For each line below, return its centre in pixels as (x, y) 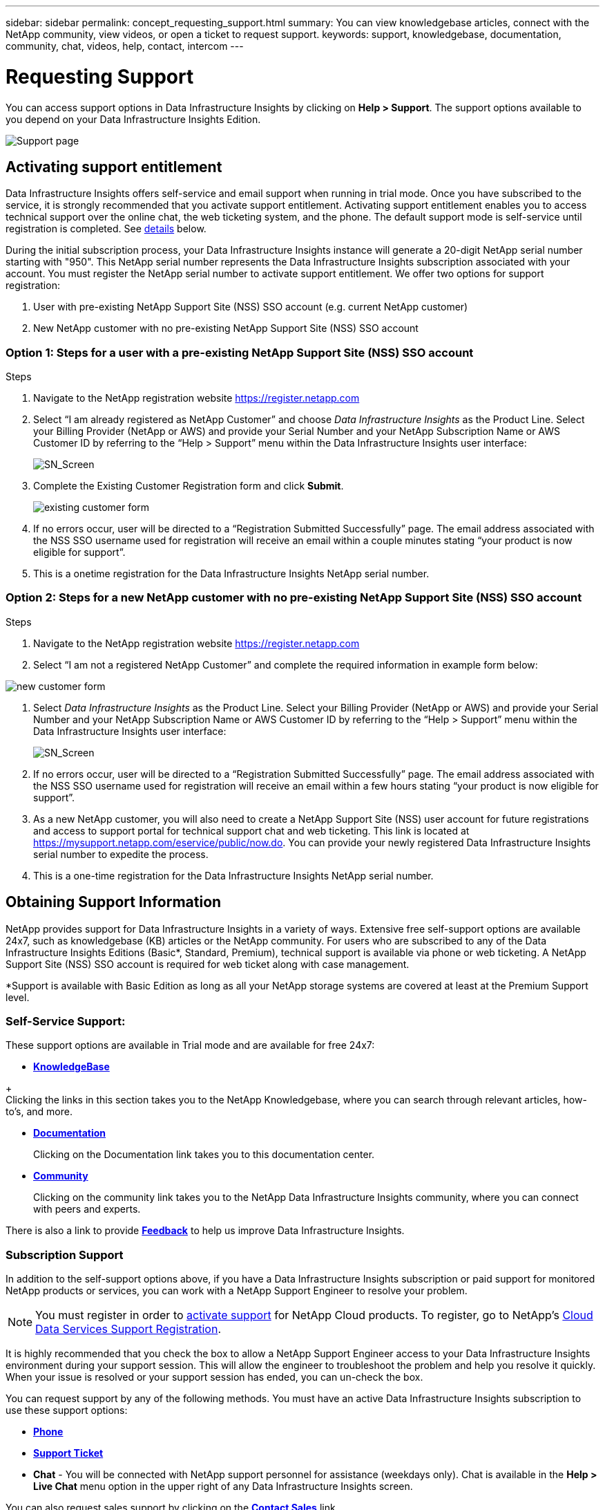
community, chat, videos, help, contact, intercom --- (125, 46)
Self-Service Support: (66, 1022)
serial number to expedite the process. (121, 854)
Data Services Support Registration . (128, 1329)
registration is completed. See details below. (106, 229)
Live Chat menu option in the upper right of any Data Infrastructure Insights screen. (223, 1486)
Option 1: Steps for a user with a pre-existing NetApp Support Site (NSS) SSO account (240, 352)
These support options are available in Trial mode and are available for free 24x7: (190, 1045)
